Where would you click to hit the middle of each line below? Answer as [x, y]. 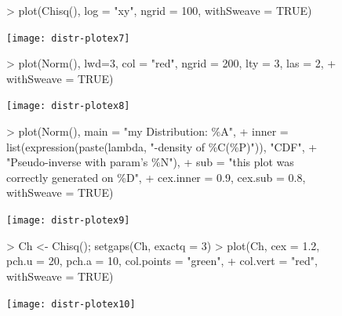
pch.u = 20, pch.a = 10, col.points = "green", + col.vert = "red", [162, 261]
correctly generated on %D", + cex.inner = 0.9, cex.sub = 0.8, [156, 177]
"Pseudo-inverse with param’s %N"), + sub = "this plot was [150, 162]
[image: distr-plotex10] [71, 304]
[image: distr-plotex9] [68, 221]
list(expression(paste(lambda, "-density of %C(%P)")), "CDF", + [162, 146]
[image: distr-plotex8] [68, 106]
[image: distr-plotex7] [68, 38]
